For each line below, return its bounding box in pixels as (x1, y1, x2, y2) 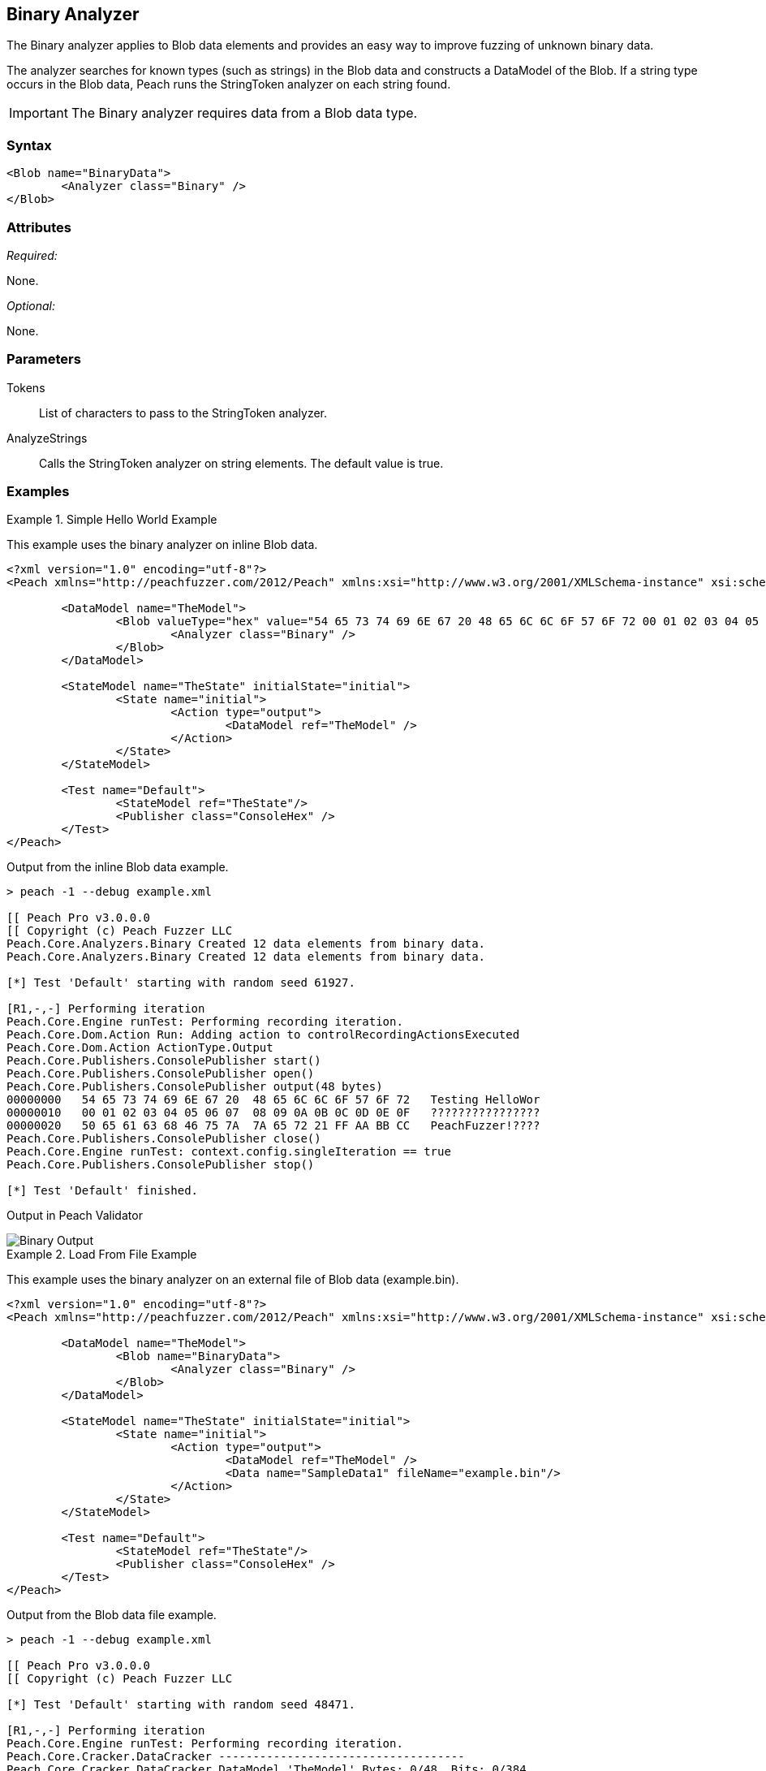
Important (9, 105, 68, 122)
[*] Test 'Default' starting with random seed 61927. (6, 976, 355, 990)
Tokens (6, 380, 45, 395)
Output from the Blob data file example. (6, 1608, 217, 1622)
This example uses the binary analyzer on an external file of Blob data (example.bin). (6, 1272, 459, 1287)
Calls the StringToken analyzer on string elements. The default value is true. (39, 456, 444, 470)
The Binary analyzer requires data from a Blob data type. (71, 105, 418, 122)
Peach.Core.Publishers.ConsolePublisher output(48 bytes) (6, 1080, 383, 1094)
